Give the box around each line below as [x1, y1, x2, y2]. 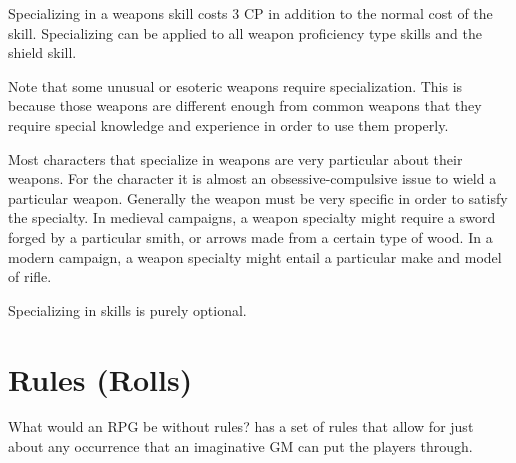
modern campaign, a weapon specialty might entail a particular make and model [8, 246, 502, 267]
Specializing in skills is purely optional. [8, 299, 247, 320]
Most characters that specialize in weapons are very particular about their [8, 148, 463, 169]
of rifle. [8, 266, 52, 287]
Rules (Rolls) [8, 358, 193, 399]
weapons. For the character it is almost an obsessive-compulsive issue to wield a [8, 168, 497, 189]
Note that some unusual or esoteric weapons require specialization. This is [8, 75, 463, 96]
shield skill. [8, 42, 77, 63]
